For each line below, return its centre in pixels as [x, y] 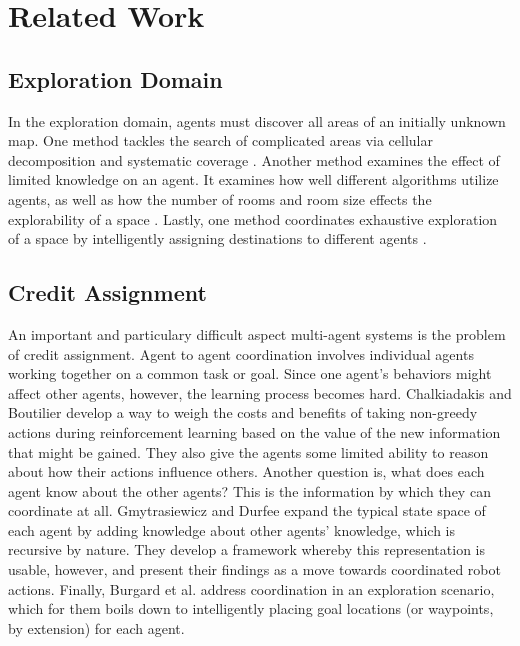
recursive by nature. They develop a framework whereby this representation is [246, 549]
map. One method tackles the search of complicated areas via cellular [220, 140]
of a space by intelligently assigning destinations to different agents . [217, 238]
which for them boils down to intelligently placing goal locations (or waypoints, [251, 608]
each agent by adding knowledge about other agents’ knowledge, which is [232, 529]
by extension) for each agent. [96, 627]
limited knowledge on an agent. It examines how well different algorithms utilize [253, 179]
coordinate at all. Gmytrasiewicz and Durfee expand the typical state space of [247, 510]
